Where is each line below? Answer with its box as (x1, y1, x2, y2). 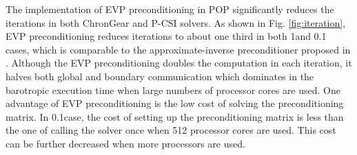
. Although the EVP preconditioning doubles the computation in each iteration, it (6, 56, 352, 70)
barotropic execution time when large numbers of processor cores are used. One (6, 82, 340, 97)
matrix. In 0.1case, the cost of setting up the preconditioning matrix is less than (6, 109, 344, 123)
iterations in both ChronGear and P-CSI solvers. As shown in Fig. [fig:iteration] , (6, 15, 346, 29)
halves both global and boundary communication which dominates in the (6, 69, 314, 83)
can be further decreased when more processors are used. (6, 136, 245, 150)
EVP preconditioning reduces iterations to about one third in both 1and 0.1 (6, 29, 327, 43)
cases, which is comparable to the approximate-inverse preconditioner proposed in (6, 42, 351, 56)
